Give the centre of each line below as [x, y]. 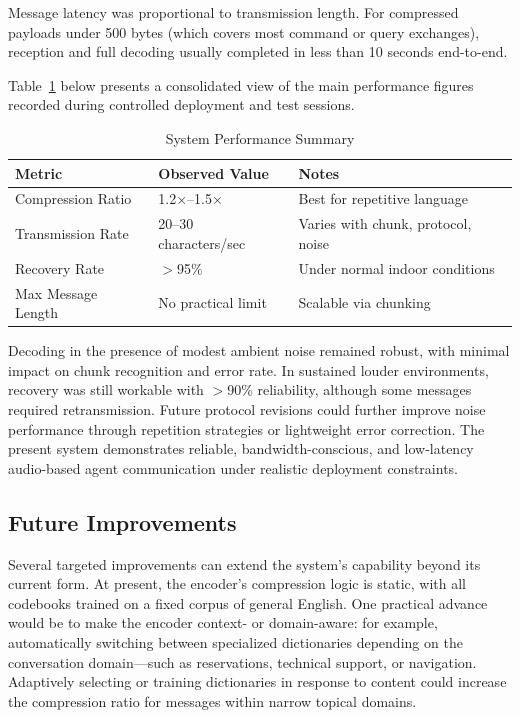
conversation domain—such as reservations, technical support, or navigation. [242, 661]
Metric [39, 172]
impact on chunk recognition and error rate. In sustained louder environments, [248, 369]
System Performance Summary [260, 137]
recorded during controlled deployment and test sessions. [181, 104]
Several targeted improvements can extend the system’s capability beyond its [244, 563]
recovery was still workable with [106, 389]
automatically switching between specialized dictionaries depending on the [235, 641]
